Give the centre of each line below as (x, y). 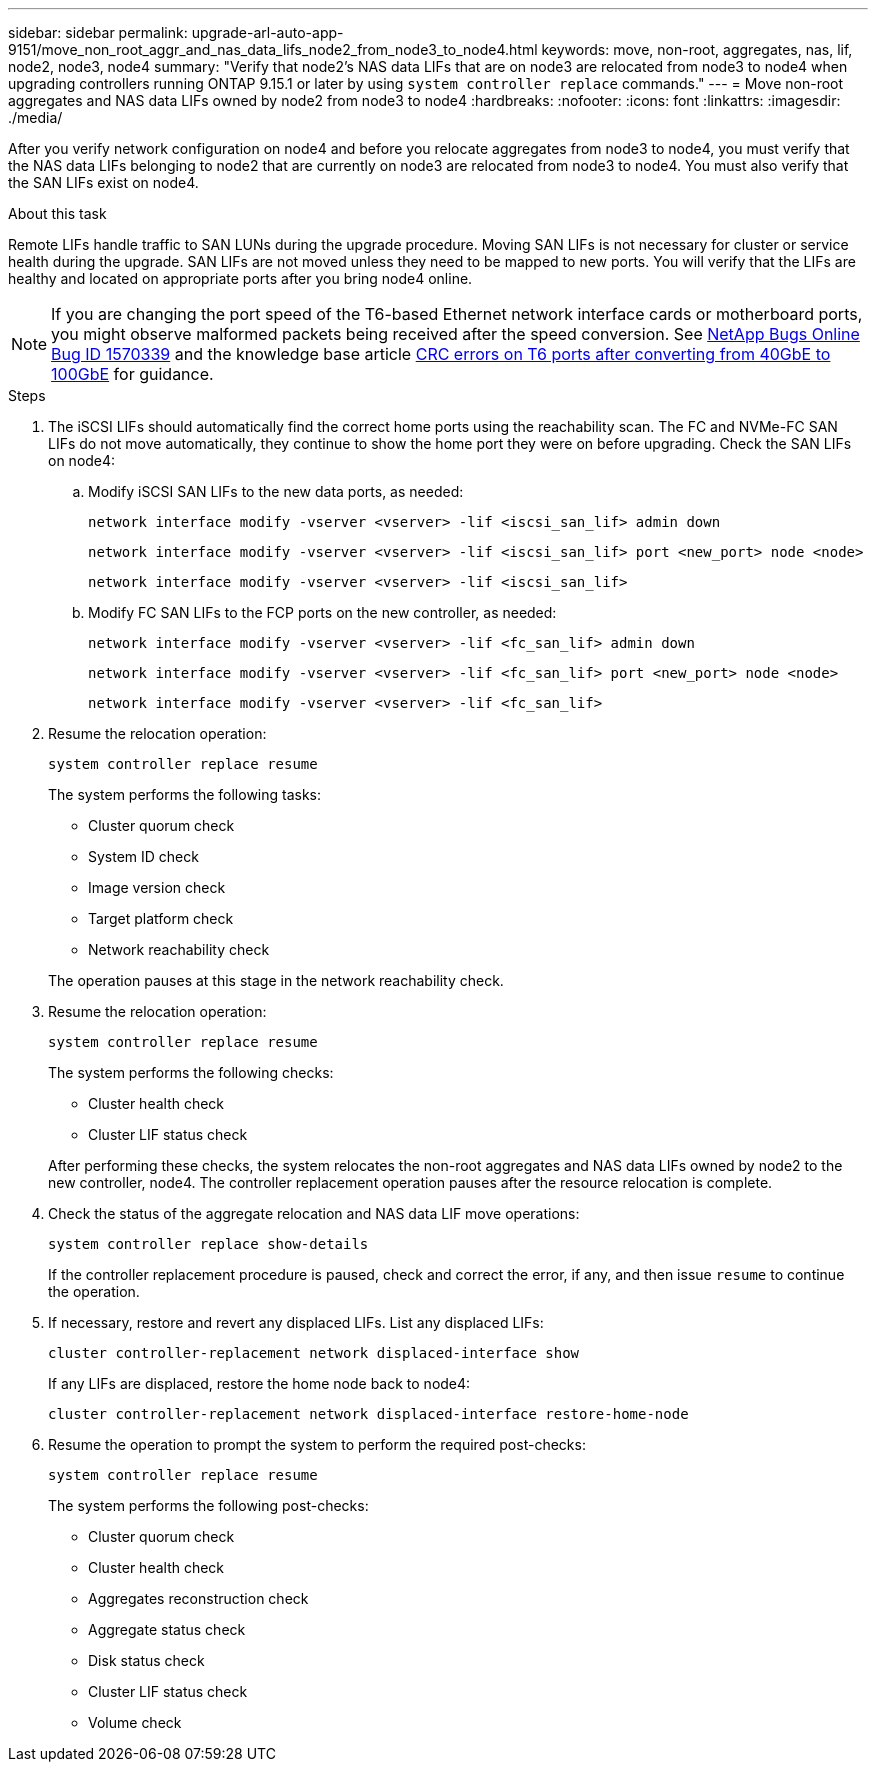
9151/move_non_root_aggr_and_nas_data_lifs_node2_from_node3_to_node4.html (273, 49)
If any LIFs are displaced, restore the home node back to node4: (259, 1383)
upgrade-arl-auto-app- (267, 32)
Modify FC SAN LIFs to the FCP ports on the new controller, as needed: (322, 612)
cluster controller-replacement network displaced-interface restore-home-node (368, 1414)
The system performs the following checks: (191, 1072)
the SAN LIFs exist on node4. (103, 182)
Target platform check (161, 918)
